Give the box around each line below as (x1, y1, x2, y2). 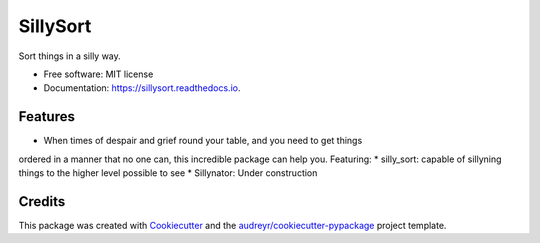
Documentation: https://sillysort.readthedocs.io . (43, 82, 241, 94)
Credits (18, 193, 66, 210)
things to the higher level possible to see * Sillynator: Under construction (18, 167, 318, 179)
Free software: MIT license (43, 68, 154, 80)
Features (18, 108, 75, 125)
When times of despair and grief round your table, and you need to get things (43, 135, 363, 147)
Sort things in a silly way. (18, 50, 122, 62)
